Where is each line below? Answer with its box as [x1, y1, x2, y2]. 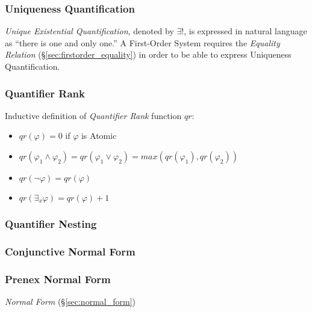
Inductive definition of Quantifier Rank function [5, 109, 182, 121]
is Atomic [81, 129, 117, 142]
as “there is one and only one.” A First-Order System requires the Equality [5, 36, 280, 49]
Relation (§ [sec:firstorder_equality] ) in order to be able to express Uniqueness [5, 48, 292, 61]
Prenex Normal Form [5, 271, 111, 286]
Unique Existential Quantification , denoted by [5, 25, 174, 37]
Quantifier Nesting [5, 216, 97, 231]
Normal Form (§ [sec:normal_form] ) [5, 295, 136, 307]
